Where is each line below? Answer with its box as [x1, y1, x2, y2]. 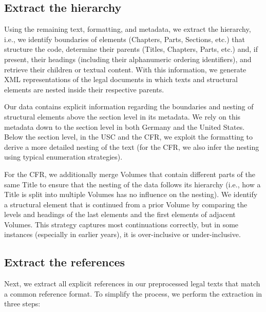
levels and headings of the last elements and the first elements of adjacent [4, 209, 236, 220]
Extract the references [4, 254, 125, 270]
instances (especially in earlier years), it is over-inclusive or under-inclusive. [4, 229, 241, 240]
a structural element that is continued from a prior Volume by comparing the [4, 199, 248, 209]
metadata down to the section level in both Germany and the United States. [4, 121, 245, 132]
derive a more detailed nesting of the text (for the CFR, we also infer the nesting [4, 141, 259, 152]
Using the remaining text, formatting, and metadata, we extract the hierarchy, [4, 24, 251, 34]
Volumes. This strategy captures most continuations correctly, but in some [4, 219, 239, 229]
